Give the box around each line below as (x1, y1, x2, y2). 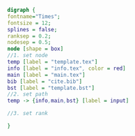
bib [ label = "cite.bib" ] (7, 77, 82, 85)
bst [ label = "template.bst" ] (7, 84, 95, 91)
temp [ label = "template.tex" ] (7, 59, 98, 66)
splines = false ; (7, 26, 58, 33)
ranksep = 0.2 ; (7, 32, 51, 40)
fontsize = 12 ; (7, 20, 51, 27)
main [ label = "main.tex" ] (7, 71, 86, 78)
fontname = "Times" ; (7, 13, 61, 20)
